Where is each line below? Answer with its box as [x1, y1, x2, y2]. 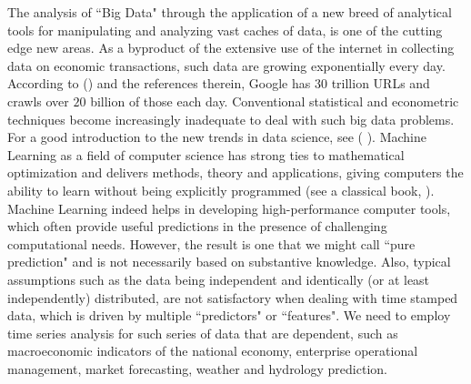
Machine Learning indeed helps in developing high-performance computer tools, [7, 198, 451, 217]
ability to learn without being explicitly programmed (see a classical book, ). [7, 180, 435, 199]
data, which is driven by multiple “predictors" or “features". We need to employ [7, 306, 451, 325]
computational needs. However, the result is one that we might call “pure [7, 234, 416, 253]
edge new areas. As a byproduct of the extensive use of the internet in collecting [7, 38, 455, 57]
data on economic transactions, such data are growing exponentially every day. [7, 56, 446, 75]
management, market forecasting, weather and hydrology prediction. [7, 359, 387, 378]
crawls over [7, 91, 69, 110]
